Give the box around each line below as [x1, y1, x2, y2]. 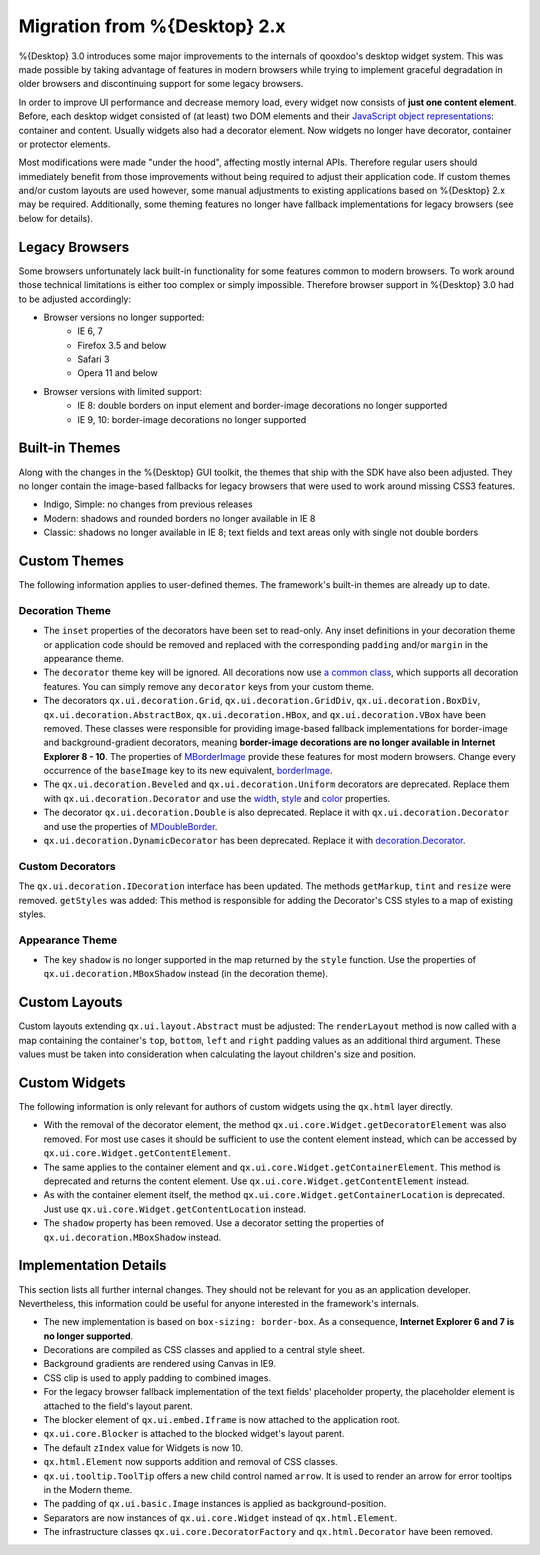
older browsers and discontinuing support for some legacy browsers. [18, 78, 304, 90]
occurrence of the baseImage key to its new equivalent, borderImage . [43, 765, 333, 777]
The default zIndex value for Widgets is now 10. [43, 1441, 244, 1454]
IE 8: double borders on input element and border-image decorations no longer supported [77, 400, 448, 412]
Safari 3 [77, 353, 110, 365]
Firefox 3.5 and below [77, 339, 167, 351]
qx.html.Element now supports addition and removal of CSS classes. [43, 1456, 339, 1468]
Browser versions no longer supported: [43, 311, 205, 323]
